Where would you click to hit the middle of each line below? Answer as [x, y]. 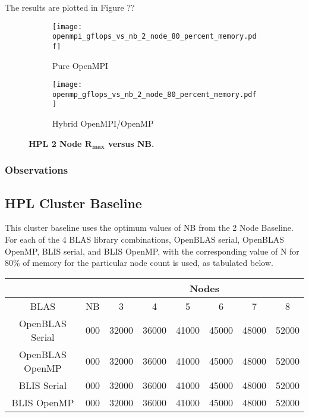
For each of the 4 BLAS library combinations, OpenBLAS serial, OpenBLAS [144, 239]
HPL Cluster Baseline [73, 203]
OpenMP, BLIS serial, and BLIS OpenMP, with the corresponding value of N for [152, 251]
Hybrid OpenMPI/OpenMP [103, 123]
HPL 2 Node [55, 143]
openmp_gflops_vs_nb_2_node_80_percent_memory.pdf [154, 94]
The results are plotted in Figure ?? [70, 7]
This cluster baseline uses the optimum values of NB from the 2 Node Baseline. [149, 228]
